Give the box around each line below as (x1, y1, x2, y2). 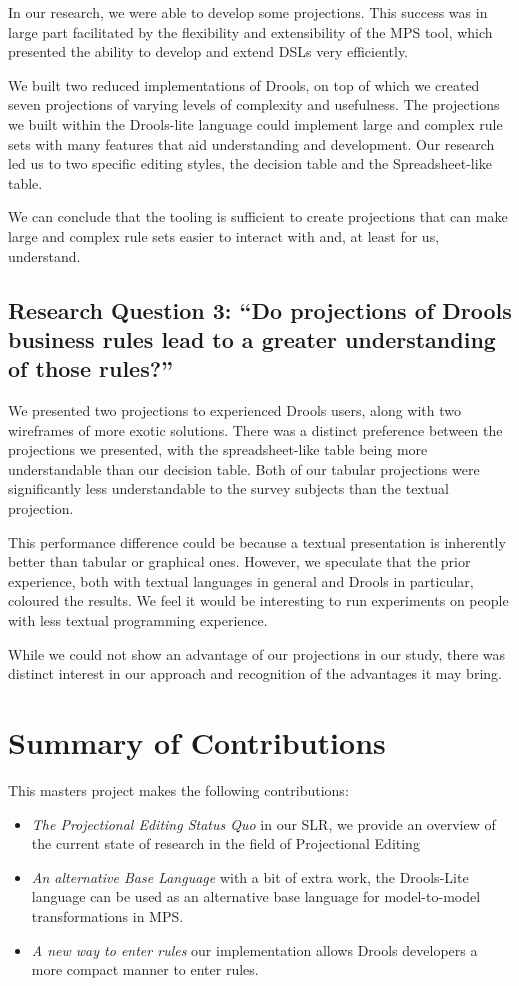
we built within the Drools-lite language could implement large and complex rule (8, 113, 503, 134)
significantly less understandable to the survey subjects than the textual (8, 478, 449, 499)
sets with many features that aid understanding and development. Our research (8, 133, 495, 154)
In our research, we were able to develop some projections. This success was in (8, 2, 488, 22)
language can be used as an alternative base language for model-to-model (31, 886, 481, 907)
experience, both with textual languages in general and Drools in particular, (8, 570, 474, 591)
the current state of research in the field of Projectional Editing (31, 833, 420, 854)
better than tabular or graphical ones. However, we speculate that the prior (8, 551, 471, 572)
